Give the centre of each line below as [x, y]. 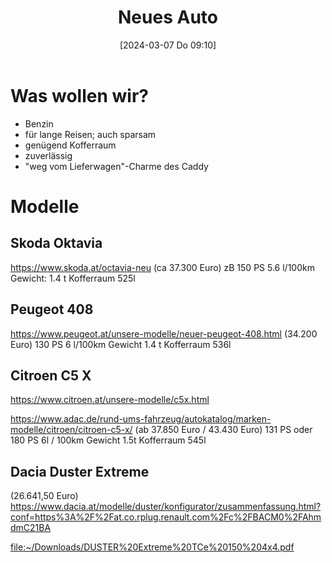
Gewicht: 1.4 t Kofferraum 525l [73, 278]
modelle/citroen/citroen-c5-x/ [71, 430]
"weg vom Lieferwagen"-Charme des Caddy [116, 166]
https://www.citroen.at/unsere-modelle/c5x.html [110, 400]
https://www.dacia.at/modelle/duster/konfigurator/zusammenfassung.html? [166, 507]
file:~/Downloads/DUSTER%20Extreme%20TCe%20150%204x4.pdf [152, 547]
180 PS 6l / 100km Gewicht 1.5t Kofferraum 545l [108, 440]
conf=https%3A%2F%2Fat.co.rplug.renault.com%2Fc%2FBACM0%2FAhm [166, 517]
